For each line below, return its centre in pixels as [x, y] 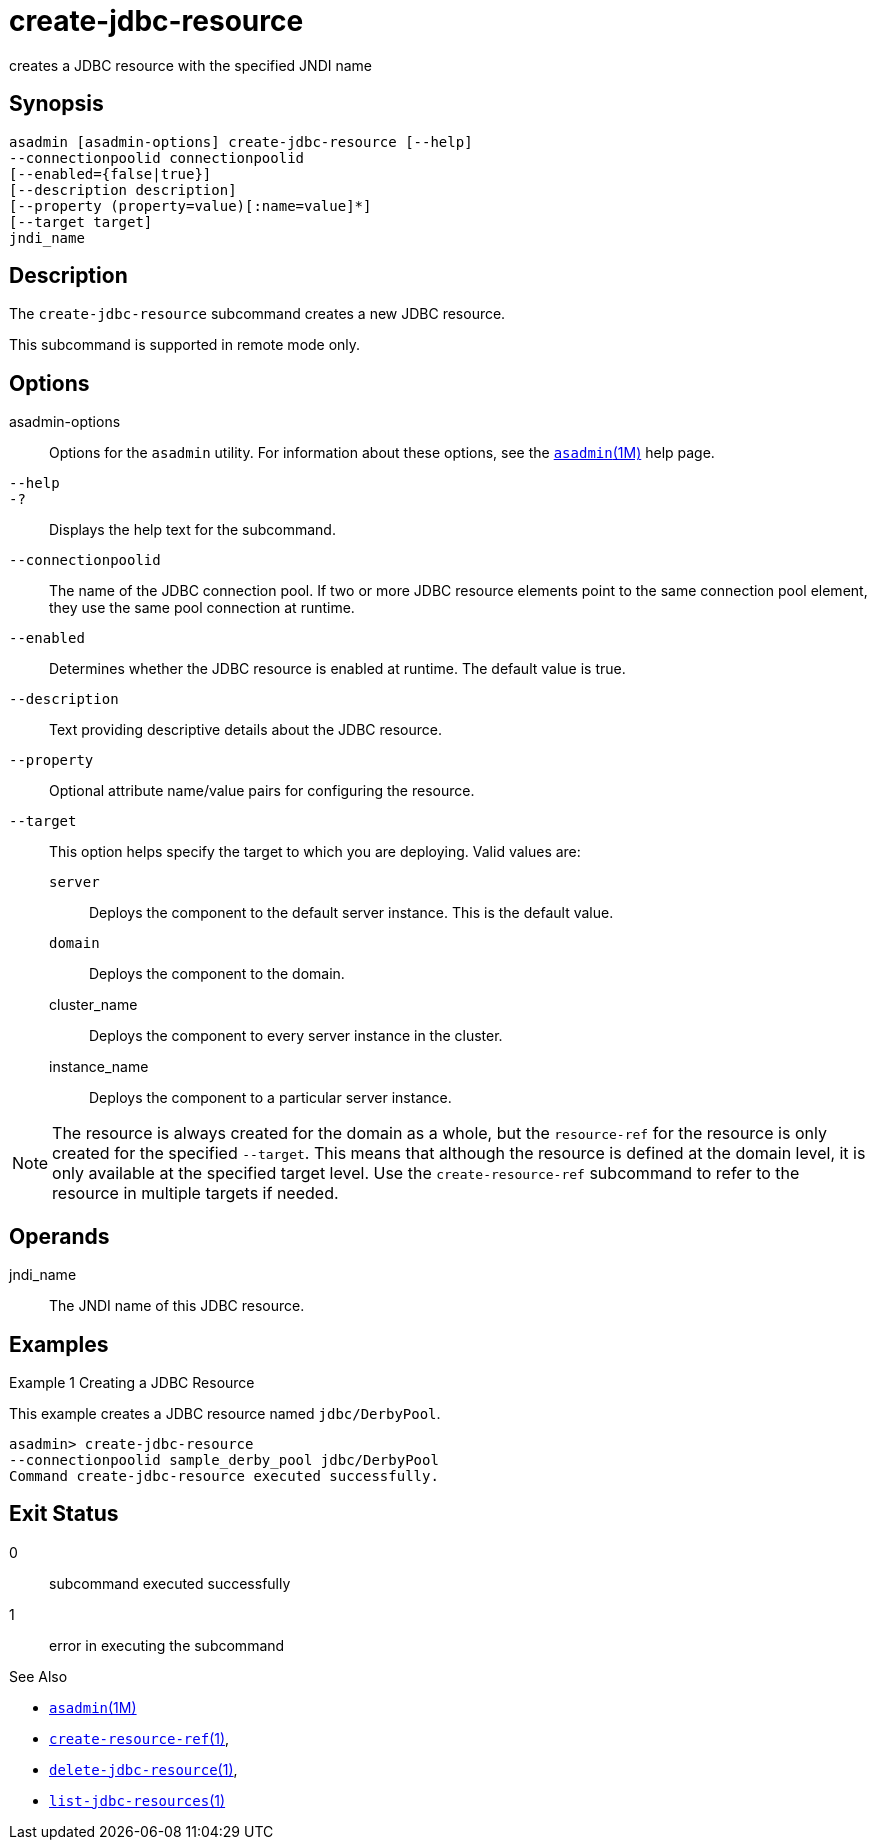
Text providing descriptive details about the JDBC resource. [245, 730]
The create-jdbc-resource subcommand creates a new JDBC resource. [257, 314]
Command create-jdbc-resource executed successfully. [224, 1475]
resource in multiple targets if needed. [195, 1193]
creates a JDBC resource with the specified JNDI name [191, 65]
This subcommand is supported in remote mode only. [185, 345]
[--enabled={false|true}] [110, 173]
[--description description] [123, 189]
